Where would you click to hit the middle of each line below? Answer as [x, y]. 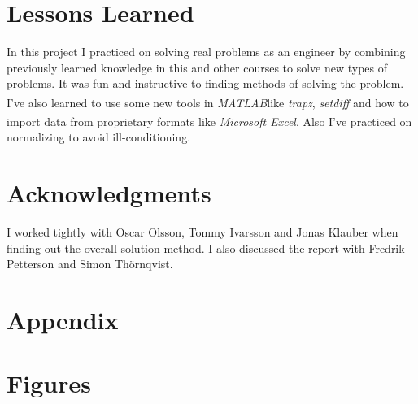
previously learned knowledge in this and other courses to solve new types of [197, 67]
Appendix [63, 320]
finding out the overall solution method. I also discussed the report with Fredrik [206, 248]
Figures [49, 383]
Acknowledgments [109, 193]
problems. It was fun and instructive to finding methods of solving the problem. [205, 83]
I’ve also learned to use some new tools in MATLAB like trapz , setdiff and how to [208, 102]
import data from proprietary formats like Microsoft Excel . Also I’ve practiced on [209, 121]
